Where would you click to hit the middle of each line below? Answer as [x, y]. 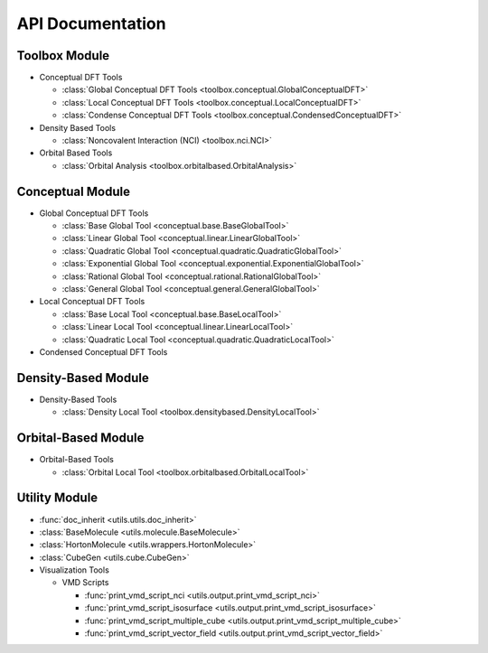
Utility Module [57, 498]
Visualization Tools [75, 570]
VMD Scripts [85, 583]
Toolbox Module [63, 56]
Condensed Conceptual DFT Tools [103, 352]
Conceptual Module [74, 191]
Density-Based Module [83, 378]
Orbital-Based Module [80, 438]
